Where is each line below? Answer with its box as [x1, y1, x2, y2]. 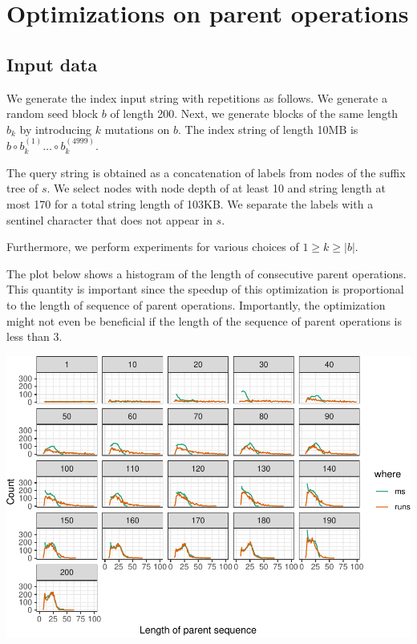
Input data [6, 51, 98, 76]
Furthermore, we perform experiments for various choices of [6, 238, 299, 255]
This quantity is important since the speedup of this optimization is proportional [6, 281, 404, 298]
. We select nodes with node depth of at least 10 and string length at [47, 180, 386, 196]
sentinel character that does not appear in [6, 211, 213, 228]
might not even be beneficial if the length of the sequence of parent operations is [6, 312, 403, 329]
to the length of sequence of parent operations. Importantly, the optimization [6, 296, 386, 313]
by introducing [19, 120, 92, 137]
